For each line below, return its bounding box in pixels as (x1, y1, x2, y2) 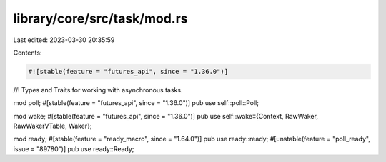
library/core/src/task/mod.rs (13, 11, 188, 26)
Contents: (13, 48, 42, 57)
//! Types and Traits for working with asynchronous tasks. (13, 85, 183, 94)
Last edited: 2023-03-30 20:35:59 (13, 36, 115, 44)
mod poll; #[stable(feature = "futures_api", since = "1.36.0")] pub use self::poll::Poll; (13, 99, 259, 107)
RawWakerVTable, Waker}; (13, 121, 92, 131)
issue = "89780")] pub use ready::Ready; (13, 144, 134, 153)
